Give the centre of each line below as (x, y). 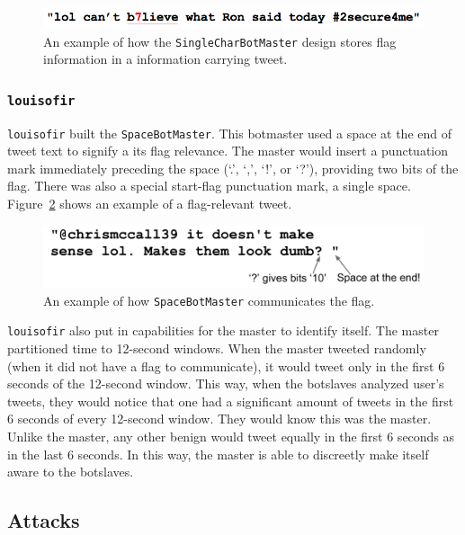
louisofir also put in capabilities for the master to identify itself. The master (223, 330)
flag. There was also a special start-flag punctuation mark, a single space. (209, 186)
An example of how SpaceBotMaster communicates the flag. (209, 300)
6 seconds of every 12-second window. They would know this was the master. (219, 419)
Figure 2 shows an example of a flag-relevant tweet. (150, 204)
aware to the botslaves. (71, 472)
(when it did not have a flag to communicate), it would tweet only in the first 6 (226, 366)
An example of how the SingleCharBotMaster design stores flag (220, 41)
